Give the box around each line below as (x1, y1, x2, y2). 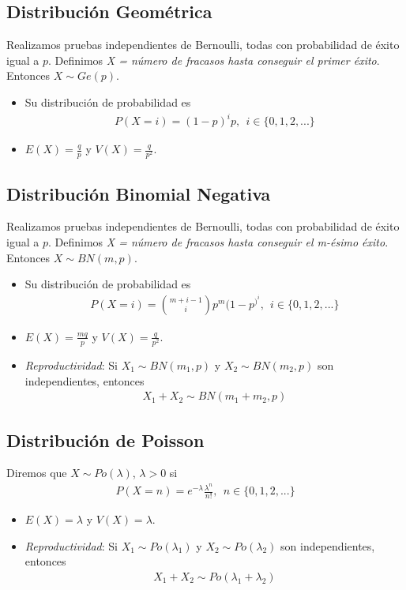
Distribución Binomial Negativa (6, 181, 271, 205)
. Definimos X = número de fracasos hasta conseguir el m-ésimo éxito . (47, 234, 389, 250)
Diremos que (6, 464, 67, 481)
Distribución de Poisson (6, 427, 205, 452)
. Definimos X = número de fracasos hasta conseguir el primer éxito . (47, 51, 380, 68)
